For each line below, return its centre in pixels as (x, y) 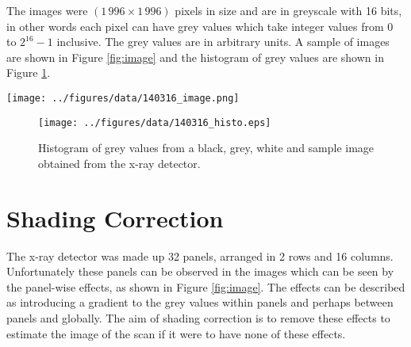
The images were (47, 10)
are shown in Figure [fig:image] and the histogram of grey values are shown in (195, 57)
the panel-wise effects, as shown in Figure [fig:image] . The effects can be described (206, 286)
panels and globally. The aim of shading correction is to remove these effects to (198, 317)
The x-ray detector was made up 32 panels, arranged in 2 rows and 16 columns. (200, 255)
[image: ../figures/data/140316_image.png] (123, 98)
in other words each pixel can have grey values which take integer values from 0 (200, 26)
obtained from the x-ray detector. (119, 163)
